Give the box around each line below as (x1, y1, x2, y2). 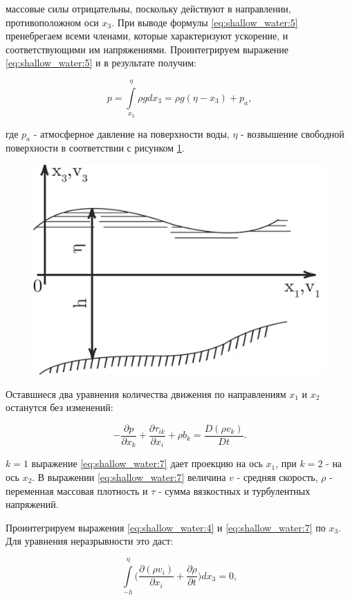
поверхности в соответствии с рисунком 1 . (6, 140, 185, 155)
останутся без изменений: (6, 400, 113, 415)
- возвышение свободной (241, 126, 344, 140)
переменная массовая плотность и (6, 483, 148, 498)
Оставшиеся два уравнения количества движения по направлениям (6, 386, 286, 401)
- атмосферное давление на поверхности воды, (33, 126, 230, 140)
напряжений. (6, 497, 59, 511)
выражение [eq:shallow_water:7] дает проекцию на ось (31, 456, 263, 471)
